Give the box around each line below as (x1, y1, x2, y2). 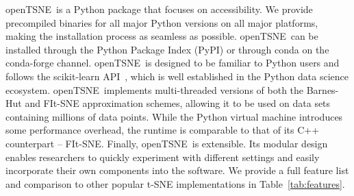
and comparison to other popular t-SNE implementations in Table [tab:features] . (5, 176, 345, 191)
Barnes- (306, 82, 339, 97)
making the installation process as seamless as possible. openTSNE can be (5, 29, 318, 43)
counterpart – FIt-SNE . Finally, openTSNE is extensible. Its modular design (5, 136, 328, 150)
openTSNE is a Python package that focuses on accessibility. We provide (5, 2, 313, 16)
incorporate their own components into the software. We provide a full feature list (5, 163, 349, 177)
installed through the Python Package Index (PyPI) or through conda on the (5, 42, 329, 56)
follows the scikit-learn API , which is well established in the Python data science (5, 69, 349, 83)
